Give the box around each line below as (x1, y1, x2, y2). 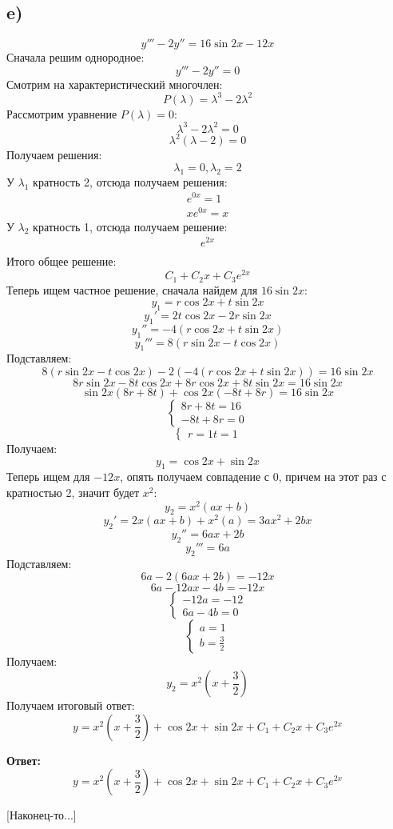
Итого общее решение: (6, 253, 117, 270)
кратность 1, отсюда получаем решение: (33, 218, 228, 234)
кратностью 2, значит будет (6, 483, 140, 500)
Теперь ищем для (6, 468, 90, 485)
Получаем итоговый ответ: (6, 697, 135, 714)
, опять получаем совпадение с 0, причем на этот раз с (120, 468, 387, 485)
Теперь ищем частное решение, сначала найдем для (6, 281, 258, 298)
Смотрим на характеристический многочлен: (6, 75, 223, 92)
